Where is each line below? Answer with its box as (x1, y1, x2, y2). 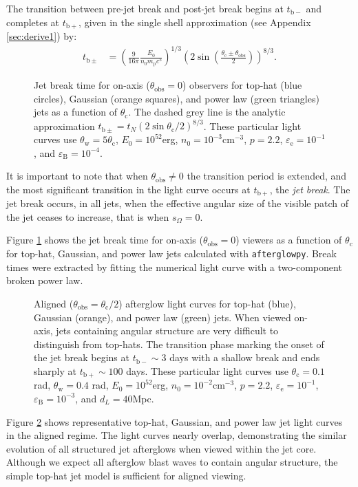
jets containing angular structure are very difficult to (56, 323, 279, 338)
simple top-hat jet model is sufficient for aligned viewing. (6, 468, 246, 482)
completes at (6, 14, 60, 29)
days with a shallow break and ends (169, 350, 320, 365)
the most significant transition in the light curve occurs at (6, 182, 251, 196)
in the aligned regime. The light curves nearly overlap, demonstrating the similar (6, 428, 347, 442)
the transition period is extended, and (187, 169, 347, 183)
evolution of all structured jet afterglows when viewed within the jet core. (6, 441, 317, 455)
